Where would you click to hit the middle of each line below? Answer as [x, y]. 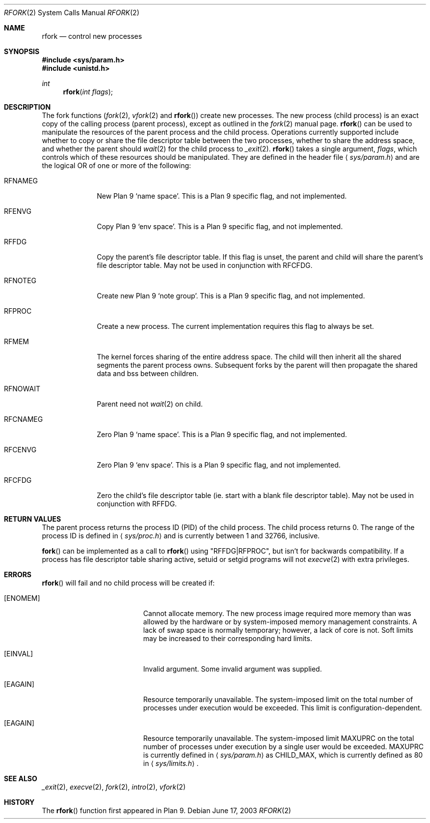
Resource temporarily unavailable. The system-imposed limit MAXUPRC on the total [279, 738]
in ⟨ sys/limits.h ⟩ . [171, 763]
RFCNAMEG [24, 419]
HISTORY [19, 802]
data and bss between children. [148, 373]
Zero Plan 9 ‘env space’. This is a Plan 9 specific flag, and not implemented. [219, 465]
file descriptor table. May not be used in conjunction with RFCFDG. [205, 265]
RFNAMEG [21, 181]
